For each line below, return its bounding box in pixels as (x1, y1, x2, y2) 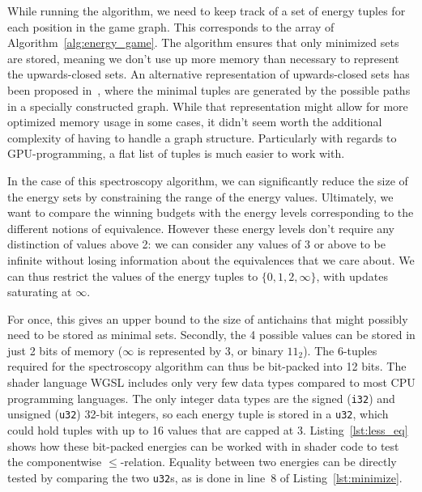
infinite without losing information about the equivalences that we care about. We (7, 251, 415, 268)
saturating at (7, 283, 72, 300)
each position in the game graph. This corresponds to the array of (7, 18, 335, 35)
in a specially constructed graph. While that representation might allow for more (7, 97, 408, 114)
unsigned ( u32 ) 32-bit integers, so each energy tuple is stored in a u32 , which (7, 405, 389, 422)
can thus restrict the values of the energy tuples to (7, 267, 258, 284)
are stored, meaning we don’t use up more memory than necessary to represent (7, 49, 399, 66)
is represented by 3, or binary (137, 341, 283, 358)
